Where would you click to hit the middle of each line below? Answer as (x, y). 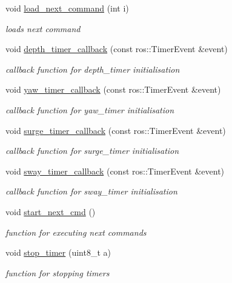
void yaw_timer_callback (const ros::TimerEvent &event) (113, 89)
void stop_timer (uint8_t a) (58, 252)
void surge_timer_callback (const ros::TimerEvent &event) (116, 130)
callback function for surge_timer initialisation (92, 151)
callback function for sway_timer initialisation (91, 191)
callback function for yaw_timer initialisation (90, 109)
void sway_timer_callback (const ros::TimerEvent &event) (115, 171)
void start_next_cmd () (51, 211)
